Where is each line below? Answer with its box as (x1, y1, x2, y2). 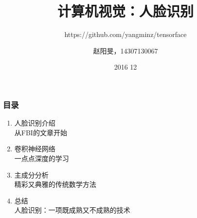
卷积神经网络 (14, 144, 55, 154)
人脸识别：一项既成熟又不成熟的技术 (14, 205, 130, 215)
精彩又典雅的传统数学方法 (14, 179, 96, 189)
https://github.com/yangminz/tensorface (64, 29, 187, 39)
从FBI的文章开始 (14, 127, 67, 137)
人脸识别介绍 (14, 118, 55, 128)
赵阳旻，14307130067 (93, 45, 158, 55)
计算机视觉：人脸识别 (57, 1, 194, 21)
